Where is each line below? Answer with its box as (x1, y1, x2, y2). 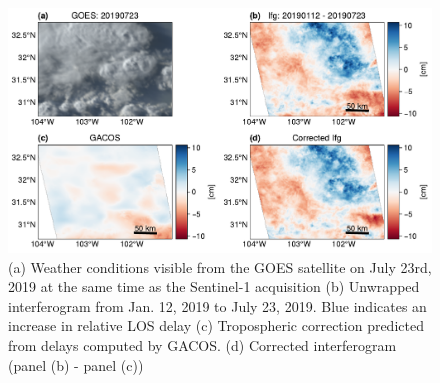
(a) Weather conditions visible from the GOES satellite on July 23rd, (8, 256, 432, 277)
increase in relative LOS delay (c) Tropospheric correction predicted (8, 315, 424, 336)
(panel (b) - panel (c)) (8, 354, 144, 375)
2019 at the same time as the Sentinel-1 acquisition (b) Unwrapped (8, 276, 420, 297)
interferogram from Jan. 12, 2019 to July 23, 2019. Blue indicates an (8, 295, 427, 316)
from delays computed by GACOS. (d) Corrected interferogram (8, 334, 397, 355)
